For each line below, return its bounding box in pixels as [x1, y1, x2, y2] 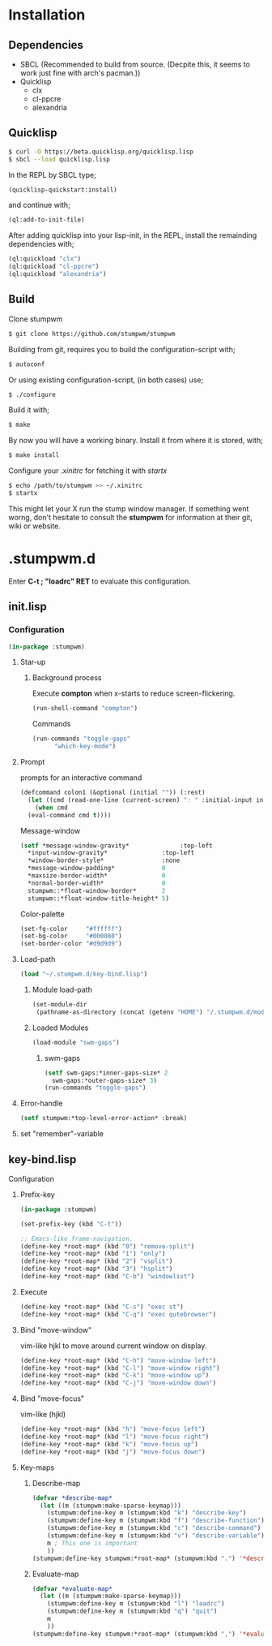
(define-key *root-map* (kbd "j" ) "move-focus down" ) [19, 1447, 206, 1456]
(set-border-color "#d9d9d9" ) [19, 940, 123, 948]
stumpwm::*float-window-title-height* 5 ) [28, 894, 170, 903]
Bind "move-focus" [19, 1394, 85, 1403]
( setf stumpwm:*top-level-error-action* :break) [19, 1114, 188, 1122]
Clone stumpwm [8, 314, 63, 324]
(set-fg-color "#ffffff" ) [19, 924, 123, 933]
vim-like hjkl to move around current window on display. [19, 1341, 207, 1351]
